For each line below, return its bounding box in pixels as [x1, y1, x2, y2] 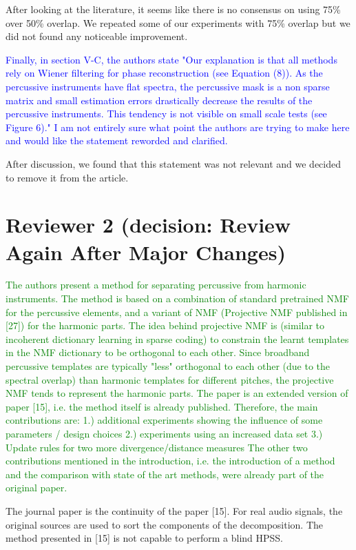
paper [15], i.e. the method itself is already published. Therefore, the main [6, 399, 318, 413]
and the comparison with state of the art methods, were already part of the [6, 466, 324, 481]
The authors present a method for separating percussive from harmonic [6, 277, 306, 292]
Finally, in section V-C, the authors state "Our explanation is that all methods [6, 52, 337, 66]
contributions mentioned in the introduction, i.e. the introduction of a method [6, 453, 335, 468]
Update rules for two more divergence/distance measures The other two [6, 440, 308, 454]
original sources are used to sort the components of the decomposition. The [6, 517, 324, 531]
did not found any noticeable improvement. [6, 29, 188, 43]
